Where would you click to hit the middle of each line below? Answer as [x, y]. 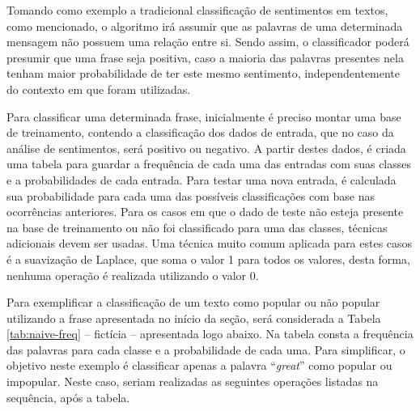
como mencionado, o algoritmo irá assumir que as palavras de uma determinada [205, 25]
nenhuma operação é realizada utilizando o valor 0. [133, 275]
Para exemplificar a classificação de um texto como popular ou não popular [193, 302]
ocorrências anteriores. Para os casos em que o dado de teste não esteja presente [205, 212]
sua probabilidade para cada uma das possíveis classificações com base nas [191, 195]
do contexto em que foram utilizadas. [99, 89]
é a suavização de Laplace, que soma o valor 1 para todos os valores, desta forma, [208, 258]
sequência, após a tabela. [68, 397]
